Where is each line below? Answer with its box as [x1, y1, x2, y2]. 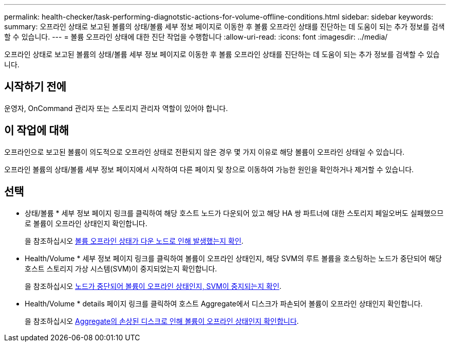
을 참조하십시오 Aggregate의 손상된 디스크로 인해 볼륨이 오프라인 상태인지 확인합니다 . [25, 316, 299, 325]
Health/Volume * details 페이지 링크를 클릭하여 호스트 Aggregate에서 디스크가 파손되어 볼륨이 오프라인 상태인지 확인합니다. [25, 299, 423, 308]
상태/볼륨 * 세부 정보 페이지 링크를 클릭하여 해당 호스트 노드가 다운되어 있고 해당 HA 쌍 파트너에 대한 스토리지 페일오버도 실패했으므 [25, 208, 444, 217]
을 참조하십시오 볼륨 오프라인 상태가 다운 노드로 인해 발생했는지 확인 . [25, 236, 243, 245]
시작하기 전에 [4, 80, 66, 94]
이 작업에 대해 [4, 124, 69, 137]
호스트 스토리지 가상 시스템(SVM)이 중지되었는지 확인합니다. [25, 264, 217, 273]
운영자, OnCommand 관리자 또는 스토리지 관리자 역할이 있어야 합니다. [4, 103, 228, 113]
